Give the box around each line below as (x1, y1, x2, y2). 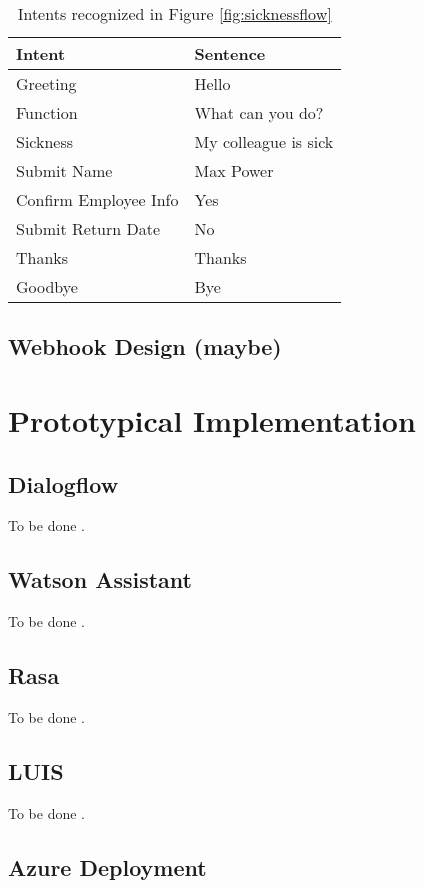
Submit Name (16, 159, 113, 182)
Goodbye (16, 275, 78, 298)
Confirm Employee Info (16, 188, 179, 211)
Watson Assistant (8, 564, 192, 595)
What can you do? (194, 101, 324, 124)
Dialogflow (8, 468, 119, 499)
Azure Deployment (8, 851, 207, 882)
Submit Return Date (16, 217, 161, 240)
